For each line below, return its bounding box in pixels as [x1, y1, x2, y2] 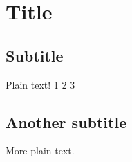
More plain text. [6, 143, 75, 158]
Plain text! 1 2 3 [6, 77, 75, 91]
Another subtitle [6, 111, 127, 132]
